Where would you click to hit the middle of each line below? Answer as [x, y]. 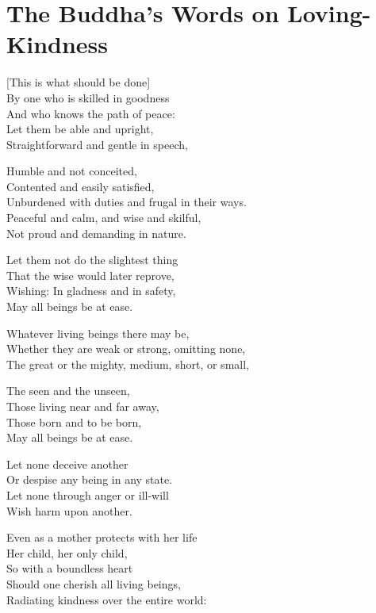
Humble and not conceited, [72, 171]
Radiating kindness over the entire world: [107, 599]
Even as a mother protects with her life [102, 537]
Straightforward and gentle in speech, [97, 144]
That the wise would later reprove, [90, 275]
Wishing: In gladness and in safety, [91, 291]
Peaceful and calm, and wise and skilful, [104, 218]
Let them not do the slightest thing [92, 260]
